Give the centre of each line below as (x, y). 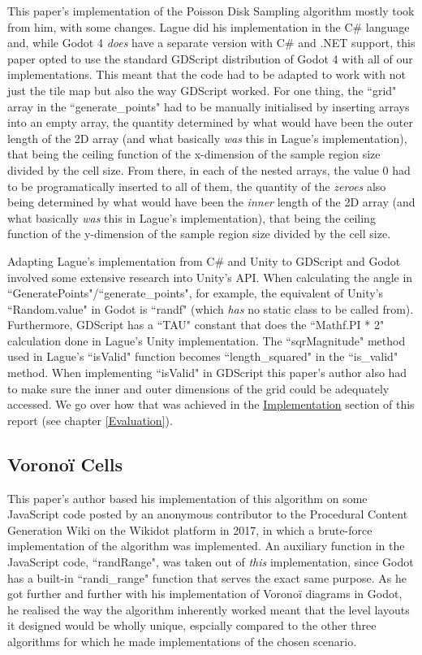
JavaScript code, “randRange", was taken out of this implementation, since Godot (211, 562)
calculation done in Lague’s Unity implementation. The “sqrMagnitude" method (207, 340)
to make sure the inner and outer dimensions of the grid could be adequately (198, 388)
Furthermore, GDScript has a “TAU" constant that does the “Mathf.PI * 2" (196, 325)
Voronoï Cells (65, 464)
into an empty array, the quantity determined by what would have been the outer (210, 122)
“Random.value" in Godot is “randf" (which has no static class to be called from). (211, 308)
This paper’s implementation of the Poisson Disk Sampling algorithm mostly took (211, 11)
